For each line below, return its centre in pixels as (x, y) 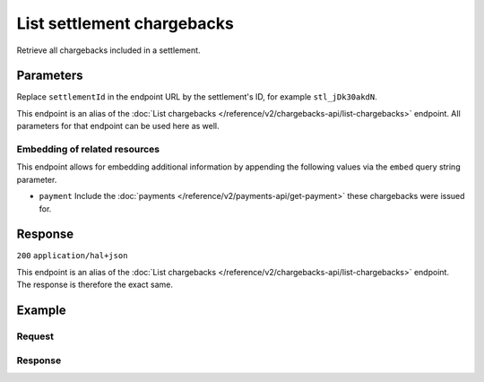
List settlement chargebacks (125, 23)
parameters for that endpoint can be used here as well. (118, 126)
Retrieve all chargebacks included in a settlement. (108, 50)
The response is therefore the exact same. (95, 285)
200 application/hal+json (72, 256)
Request (35, 336)
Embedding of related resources (88, 149)
